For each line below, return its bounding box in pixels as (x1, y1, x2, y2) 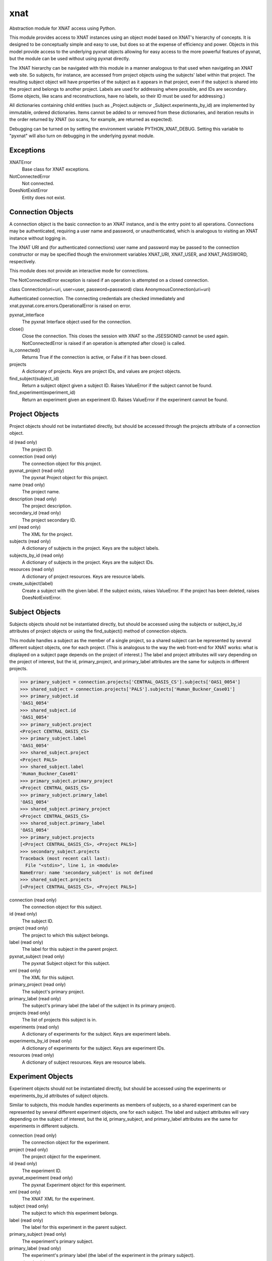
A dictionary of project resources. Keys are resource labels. (22, 573, 146, 580)
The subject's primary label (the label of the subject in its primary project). (22, 1003, 176, 1009)
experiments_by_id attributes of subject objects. (9, 1093, 109, 1099)
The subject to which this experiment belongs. (22, 1210, 118, 1216)
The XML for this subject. (22, 974, 75, 981)
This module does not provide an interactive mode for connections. (9, 268, 149, 274)
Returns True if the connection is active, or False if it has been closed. (22, 354, 167, 360)
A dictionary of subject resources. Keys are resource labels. (22, 1059, 146, 1065)
